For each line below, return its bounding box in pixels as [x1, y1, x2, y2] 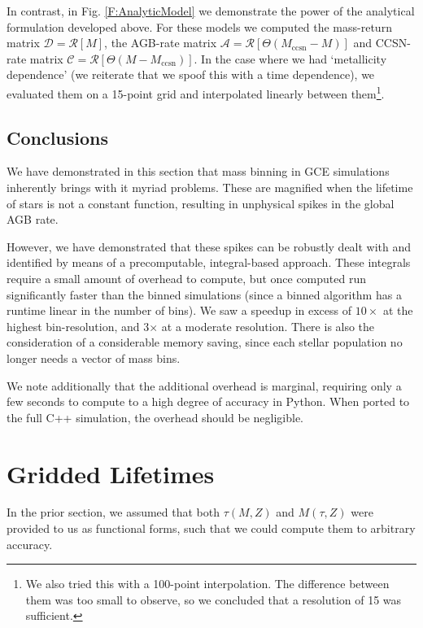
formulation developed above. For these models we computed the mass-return [7, 18, 392, 35]
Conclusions [7, 124, 109, 150]
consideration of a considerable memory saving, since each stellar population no [7, 334, 403, 351]
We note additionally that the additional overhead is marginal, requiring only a [7, 377, 402, 394]
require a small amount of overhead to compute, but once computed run [7, 269, 367, 286]
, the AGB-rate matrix [104, 34, 217, 51]
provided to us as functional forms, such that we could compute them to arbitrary [7, 520, 416, 537]
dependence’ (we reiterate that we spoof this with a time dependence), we [7, 66, 375, 83]
